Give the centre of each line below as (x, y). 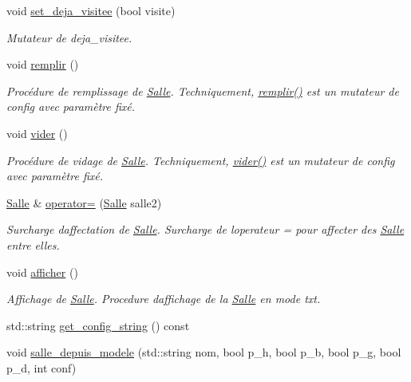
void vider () (37, 133)
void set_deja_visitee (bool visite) (91, 10)
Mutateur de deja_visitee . (69, 37)
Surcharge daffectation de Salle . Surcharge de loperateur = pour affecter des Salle (205, 229)
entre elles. (33, 244)
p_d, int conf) (41, 367)
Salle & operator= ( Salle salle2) (84, 202)
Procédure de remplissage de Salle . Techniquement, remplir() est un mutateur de (203, 91)
